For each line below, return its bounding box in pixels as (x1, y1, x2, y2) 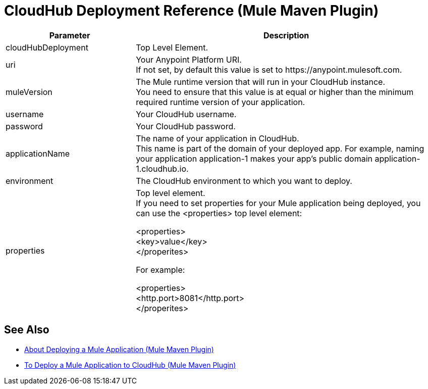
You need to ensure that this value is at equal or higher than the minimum (136, 86, 414, 97)
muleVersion (6, 86, 52, 97)
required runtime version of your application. (136, 96, 305, 107)
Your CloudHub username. (136, 109, 237, 119)
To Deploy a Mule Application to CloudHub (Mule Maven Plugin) (24, 360, 236, 369)
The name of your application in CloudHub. (136, 133, 299, 143)
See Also (4, 323, 49, 336)
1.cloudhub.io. (136, 163, 189, 174)
